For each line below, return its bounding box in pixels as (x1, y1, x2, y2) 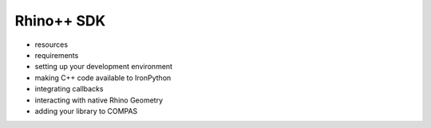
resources (34, 40, 68, 49)
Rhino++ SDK (14, 12, 106, 29)
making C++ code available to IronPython (34, 72, 172, 83)
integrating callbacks (34, 84, 104, 94)
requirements (34, 50, 79, 60)
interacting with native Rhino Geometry (34, 95, 164, 105)
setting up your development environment (34, 62, 173, 72)
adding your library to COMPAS (34, 106, 138, 115)
